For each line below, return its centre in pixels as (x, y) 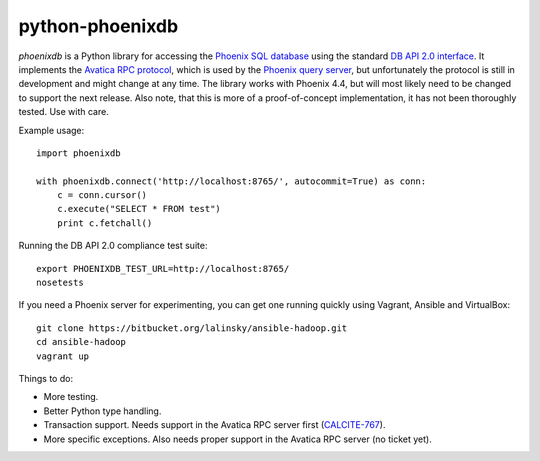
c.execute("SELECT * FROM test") (139, 209)
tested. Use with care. (63, 112)
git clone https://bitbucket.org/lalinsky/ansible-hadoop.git (192, 328)
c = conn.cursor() (102, 195)
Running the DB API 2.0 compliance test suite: (113, 246)
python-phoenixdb (98, 26)
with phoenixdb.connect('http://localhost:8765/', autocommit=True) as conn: (231, 181)
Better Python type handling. (102, 411)
